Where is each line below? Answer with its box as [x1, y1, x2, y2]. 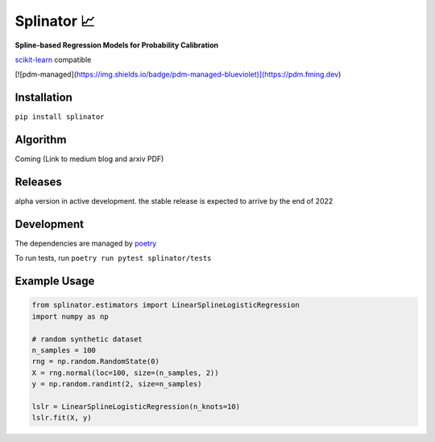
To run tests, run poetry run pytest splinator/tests [14, 254, 212, 263]
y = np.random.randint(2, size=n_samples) [31, 379, 202, 389]
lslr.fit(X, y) [31, 413, 92, 423]
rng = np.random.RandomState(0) [31, 357, 160, 366]
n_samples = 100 [31, 345, 97, 354]
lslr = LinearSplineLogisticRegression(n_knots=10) [31, 402, 241, 411]
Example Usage [14, 275, 95, 288]
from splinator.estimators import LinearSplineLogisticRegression [31, 300, 300, 310]
